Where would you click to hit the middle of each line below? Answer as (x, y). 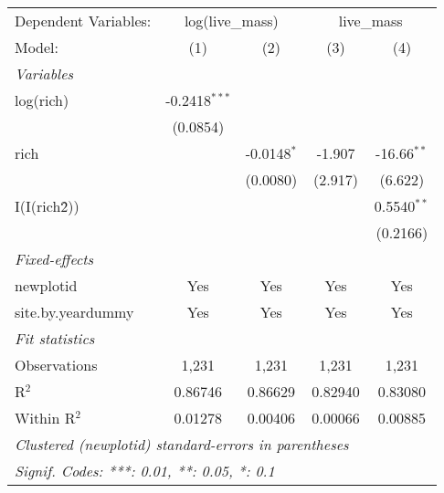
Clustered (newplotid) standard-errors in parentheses (182, 444)
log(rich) (42, 100)
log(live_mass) (231, 21)
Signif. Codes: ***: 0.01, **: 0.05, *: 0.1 (145, 471)
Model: (37, 47)
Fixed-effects (54, 259)
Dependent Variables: (83, 21)
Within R (45, 418)
